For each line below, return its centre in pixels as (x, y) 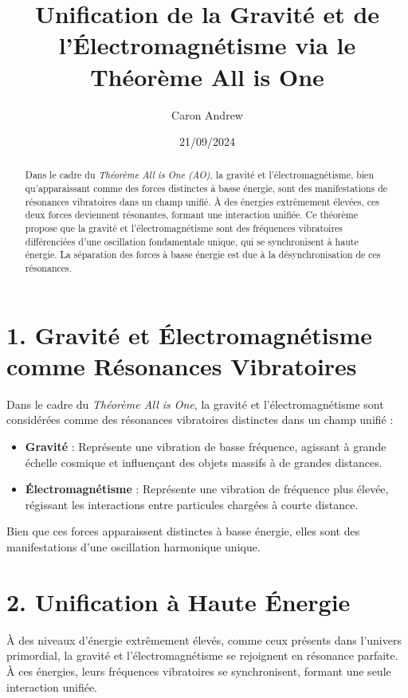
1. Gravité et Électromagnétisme (190, 334)
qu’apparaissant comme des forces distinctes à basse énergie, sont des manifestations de (206, 188)
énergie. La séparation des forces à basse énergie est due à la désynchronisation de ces (203, 255)
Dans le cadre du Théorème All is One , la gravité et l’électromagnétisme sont (195, 404)
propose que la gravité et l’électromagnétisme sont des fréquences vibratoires (184, 228)
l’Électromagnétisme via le (207, 45)
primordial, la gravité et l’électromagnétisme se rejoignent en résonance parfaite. (202, 655)
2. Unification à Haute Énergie (178, 601)
